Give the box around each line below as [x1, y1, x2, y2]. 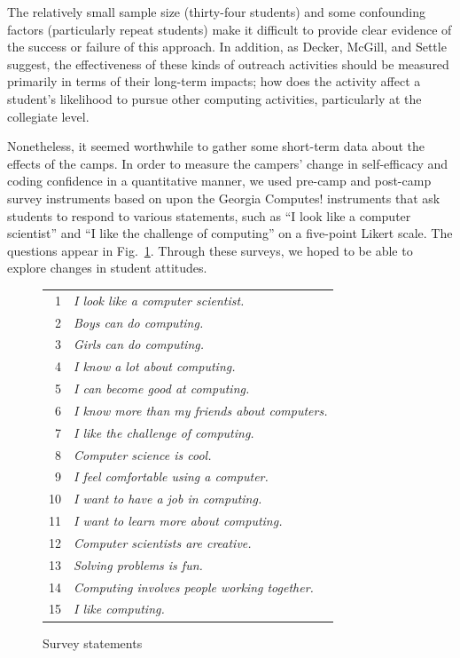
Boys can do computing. [74, 313, 204, 331]
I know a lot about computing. [74, 357, 236, 376]
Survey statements [43, 633, 143, 652]
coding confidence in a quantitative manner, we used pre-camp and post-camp [7, 171, 432, 190]
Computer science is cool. [74, 445, 212, 464]
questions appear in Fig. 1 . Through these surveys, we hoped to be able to [7, 241, 413, 259]
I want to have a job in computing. [74, 489, 262, 508]
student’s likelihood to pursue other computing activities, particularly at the [7, 89, 422, 107]
